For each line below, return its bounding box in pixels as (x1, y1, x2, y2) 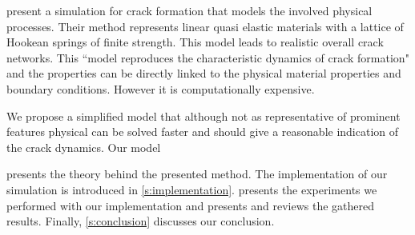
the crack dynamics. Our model (6, 138, 161, 155)
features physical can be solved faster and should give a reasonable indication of (6, 123, 399, 140)
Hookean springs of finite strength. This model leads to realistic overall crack (6, 34, 384, 50)
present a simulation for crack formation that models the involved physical (6, 2, 373, 18)
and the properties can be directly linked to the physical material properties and (6, 65, 401, 82)
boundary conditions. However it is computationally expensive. (6, 80, 315, 97)
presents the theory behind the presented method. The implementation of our (6, 165, 388, 182)
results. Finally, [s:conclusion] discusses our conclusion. (6, 213, 275, 229)
